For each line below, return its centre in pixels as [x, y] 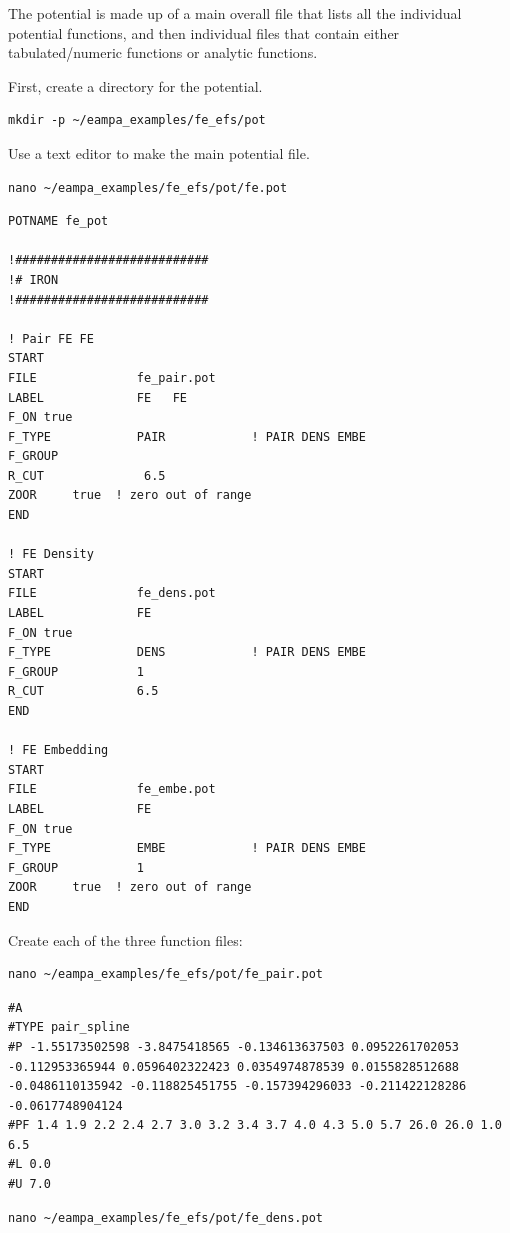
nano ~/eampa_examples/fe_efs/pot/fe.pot [148, 187]
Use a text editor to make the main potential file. [159, 152]
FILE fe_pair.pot [112, 377]
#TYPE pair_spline [69, 1027]
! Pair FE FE [51, 338]
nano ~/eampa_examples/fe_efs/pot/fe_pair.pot [165, 974]
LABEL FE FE [97, 397]
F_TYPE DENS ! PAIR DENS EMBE [187, 652]
